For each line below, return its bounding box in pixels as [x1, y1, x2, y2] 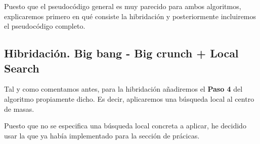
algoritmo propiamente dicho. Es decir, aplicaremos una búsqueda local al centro [4, 93, 254, 104]
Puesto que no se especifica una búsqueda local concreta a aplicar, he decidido [4, 120, 246, 131]
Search [4, 60, 39, 76]
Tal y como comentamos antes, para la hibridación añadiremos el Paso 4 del [4, 84, 243, 94]
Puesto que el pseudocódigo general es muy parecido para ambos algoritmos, [4, 1, 241, 11]
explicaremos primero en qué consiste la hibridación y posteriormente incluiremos [4, 11, 256, 21]
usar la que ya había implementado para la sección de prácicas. [4, 130, 200, 140]
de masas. [4, 103, 34, 114]
